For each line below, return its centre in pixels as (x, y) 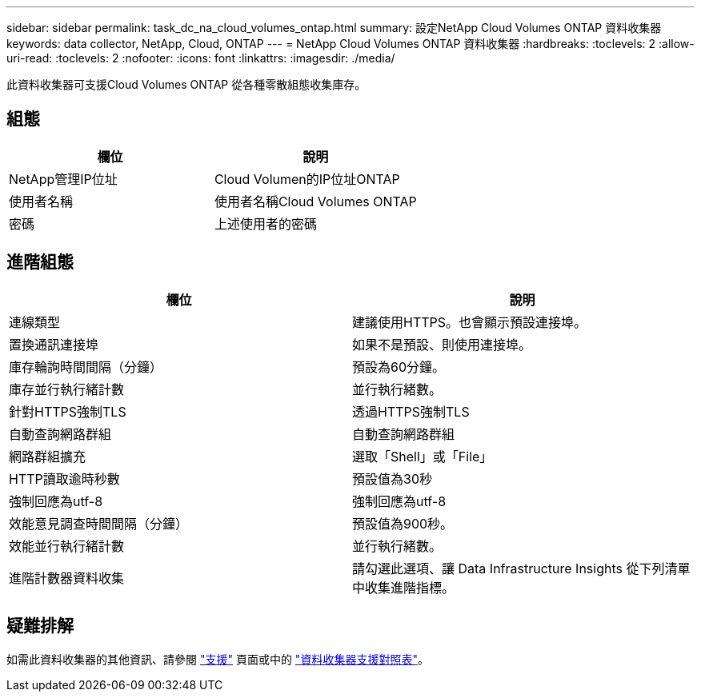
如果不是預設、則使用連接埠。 (442, 344)
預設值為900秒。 (403, 523)
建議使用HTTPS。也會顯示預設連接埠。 (470, 322)
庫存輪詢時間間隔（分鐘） (86, 367)
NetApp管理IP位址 (63, 179)
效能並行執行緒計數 (67, 546)
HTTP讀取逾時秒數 (64, 479)
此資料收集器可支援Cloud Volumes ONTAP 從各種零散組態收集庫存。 (186, 84)
